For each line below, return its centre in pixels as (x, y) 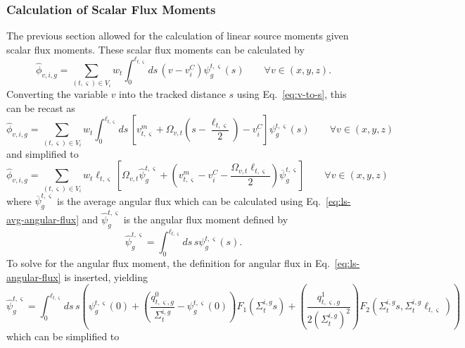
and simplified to (43, 153)
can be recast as (41, 107)
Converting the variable (57, 94)
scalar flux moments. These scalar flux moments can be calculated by (155, 49)
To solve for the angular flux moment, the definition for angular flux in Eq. (168, 263)
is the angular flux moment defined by (206, 219)
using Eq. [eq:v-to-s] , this (292, 94)
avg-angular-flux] (43, 219)
